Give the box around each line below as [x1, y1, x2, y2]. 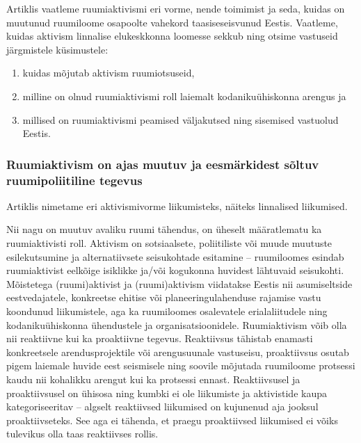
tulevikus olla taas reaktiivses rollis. [6, 426, 159, 441]
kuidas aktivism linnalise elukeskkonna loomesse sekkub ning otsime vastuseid [6, 29, 338, 43]
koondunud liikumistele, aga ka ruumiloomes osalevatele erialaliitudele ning [6, 304, 328, 319]
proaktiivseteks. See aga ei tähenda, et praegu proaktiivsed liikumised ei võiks [6, 412, 338, 427]
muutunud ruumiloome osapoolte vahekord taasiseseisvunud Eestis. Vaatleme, [6, 15, 338, 29]
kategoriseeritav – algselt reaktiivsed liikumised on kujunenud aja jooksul [6, 399, 319, 414]
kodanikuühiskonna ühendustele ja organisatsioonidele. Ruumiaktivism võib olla [6, 317, 347, 332]
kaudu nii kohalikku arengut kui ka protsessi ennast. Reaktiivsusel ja [6, 372, 300, 387]
